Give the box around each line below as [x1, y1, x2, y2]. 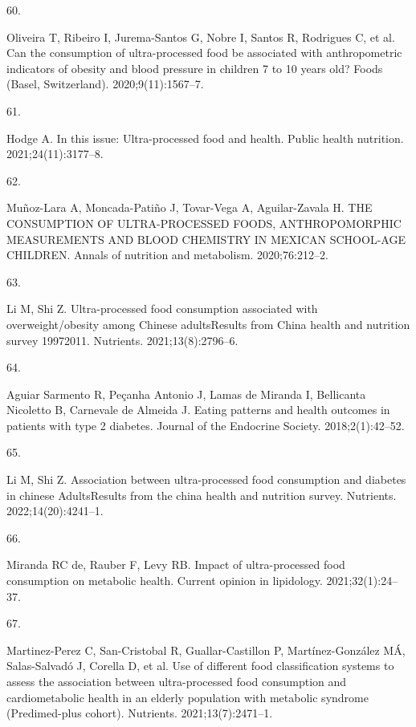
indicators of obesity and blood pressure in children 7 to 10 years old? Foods [6, 59, 383, 76]
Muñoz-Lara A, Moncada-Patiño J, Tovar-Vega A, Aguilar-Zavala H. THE [6, 199, 373, 216]
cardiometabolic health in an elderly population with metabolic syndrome [6, 688, 369, 705]
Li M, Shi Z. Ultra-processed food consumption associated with [6, 300, 318, 317]
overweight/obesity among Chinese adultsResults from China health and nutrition [6, 315, 410, 332]
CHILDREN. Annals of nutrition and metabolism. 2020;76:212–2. [6, 246, 328, 263]
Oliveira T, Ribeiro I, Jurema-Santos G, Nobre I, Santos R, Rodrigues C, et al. [6, 28, 395, 45]
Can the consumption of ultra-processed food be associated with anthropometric [6, 44, 402, 61]
